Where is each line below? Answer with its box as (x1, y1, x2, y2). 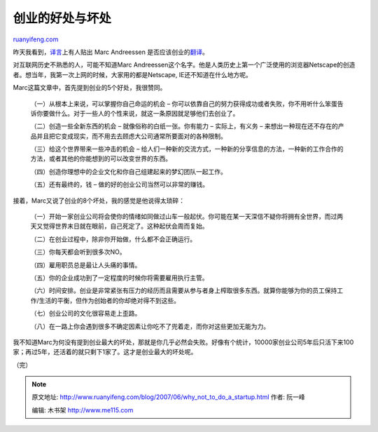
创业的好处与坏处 (13, 11, 112, 26)
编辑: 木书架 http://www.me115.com (31, 405, 134, 414)
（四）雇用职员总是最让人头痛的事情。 (30, 260, 141, 269)
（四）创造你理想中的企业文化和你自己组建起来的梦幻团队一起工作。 (30, 167, 227, 175)
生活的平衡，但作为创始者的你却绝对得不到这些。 (38, 296, 181, 304)
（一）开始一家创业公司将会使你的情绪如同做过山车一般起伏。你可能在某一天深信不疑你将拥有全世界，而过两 (30, 212, 343, 221)
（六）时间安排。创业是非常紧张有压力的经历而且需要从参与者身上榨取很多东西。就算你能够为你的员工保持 (30, 286, 337, 295)
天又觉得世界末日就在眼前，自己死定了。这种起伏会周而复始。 (30, 222, 209, 231)
